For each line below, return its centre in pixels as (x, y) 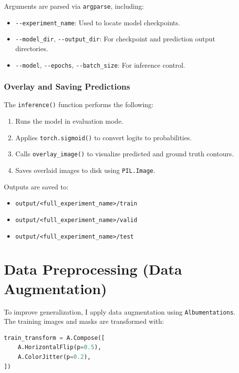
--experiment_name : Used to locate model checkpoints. (98, 22)
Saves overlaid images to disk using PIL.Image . (85, 170)
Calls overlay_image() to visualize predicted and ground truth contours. (125, 154)
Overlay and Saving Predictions (67, 86)
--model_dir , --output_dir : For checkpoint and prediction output (115, 39)
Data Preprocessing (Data (93, 269)
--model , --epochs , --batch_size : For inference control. (100, 65)
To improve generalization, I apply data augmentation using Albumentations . (120, 311)
